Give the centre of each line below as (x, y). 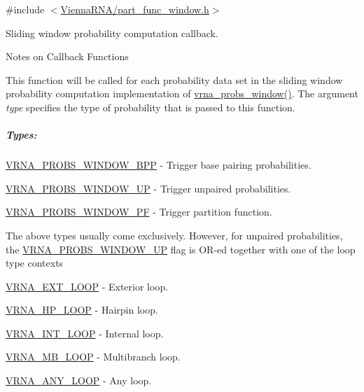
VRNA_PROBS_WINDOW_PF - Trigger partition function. (139, 212)
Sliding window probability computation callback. (112, 33)
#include (25, 9)
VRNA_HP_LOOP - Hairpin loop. (82, 310)
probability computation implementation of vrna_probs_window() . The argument (182, 93)
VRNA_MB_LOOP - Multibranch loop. (93, 357)
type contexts (35, 263)
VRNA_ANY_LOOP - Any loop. (79, 380)
